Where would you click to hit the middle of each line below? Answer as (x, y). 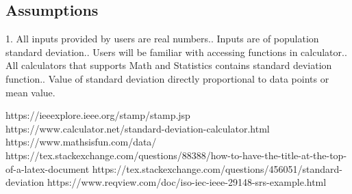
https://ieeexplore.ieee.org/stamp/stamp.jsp (98, 115)
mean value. (30, 92)
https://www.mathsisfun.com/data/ (81, 142)
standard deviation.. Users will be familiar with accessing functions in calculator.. (176, 52)
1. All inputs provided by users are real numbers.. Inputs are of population (162, 39)
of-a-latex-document (48, 168)
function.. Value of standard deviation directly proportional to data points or (167, 78)
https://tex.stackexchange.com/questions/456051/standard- (217, 168)
